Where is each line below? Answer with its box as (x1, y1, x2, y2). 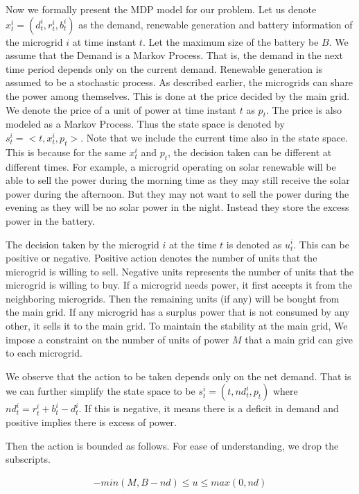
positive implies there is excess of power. (6, 415, 177, 429)
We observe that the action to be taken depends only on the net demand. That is (6, 368, 351, 383)
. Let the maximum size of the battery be (142, 34, 319, 49)
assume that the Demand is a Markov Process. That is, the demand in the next (6, 48, 344, 62)
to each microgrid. (6, 346, 82, 360)
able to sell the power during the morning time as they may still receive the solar (6, 173, 350, 187)
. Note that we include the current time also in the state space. (80, 130, 348, 144)
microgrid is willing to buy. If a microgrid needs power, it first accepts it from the (6, 278, 352, 292)
